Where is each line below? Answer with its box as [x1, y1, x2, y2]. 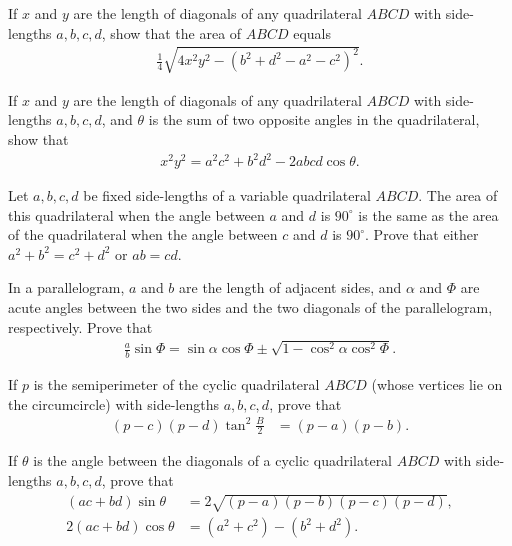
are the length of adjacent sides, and [179, 277, 402, 298]
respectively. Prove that [8, 316, 153, 337]
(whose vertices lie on [371, 373, 503, 394]
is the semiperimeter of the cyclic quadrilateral [33, 373, 320, 394]
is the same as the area [358, 204, 499, 225]
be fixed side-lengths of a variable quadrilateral [83, 185, 371, 206]
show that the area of [110, 22, 242, 43]
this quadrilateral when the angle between [8, 204, 265, 225]
